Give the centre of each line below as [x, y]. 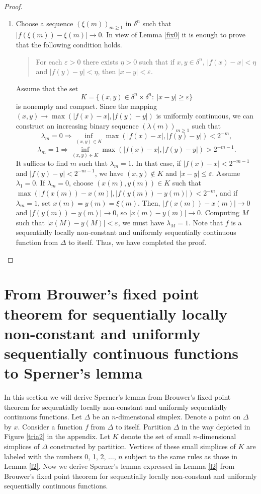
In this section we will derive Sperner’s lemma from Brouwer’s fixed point [117, 397]
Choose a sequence [45, 23]
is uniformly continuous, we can [205, 116]
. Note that [206, 222]
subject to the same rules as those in [181, 456]
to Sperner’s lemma [73, 373]
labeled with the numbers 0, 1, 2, [55, 456]
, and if [227, 193]
